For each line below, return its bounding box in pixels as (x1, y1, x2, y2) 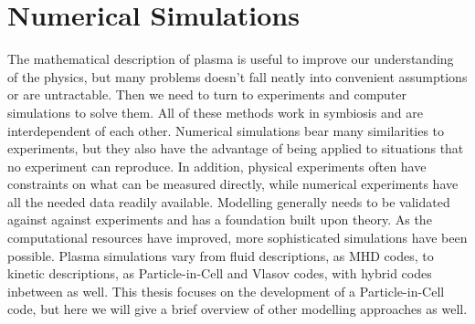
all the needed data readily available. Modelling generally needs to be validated (7, 192, 450, 211)
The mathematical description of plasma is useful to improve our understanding (7, 49, 454, 68)
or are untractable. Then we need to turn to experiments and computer (7, 85, 407, 104)
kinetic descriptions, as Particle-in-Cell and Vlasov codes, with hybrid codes (7, 264, 432, 283)
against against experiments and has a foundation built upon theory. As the (7, 210, 432, 229)
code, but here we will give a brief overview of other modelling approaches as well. (7, 299, 468, 319)
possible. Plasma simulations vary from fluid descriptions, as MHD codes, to (7, 246, 434, 265)
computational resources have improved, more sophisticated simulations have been (7, 228, 468, 247)
